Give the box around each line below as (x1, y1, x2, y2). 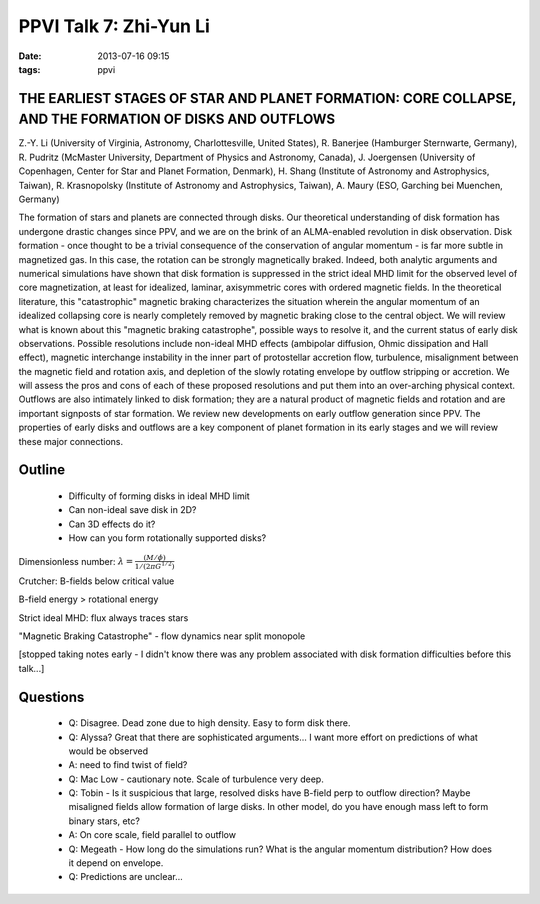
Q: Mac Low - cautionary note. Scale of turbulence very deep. (68, 773, 324, 785)
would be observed (68, 745, 149, 757)
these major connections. (18, 435, 124, 447)
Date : (18, 50, 42, 62)
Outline (18, 461, 65, 479)
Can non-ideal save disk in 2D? (68, 504, 197, 516)
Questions (18, 688, 85, 705)
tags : (18, 63, 41, 75)
